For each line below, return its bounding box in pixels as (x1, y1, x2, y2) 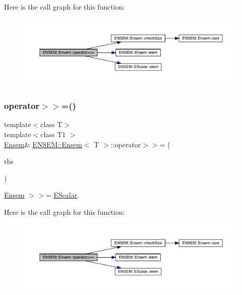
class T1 (40, 129, 66, 139)
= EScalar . (45, 190, 80, 200)
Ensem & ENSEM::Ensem (4, 139, 82, 149)
